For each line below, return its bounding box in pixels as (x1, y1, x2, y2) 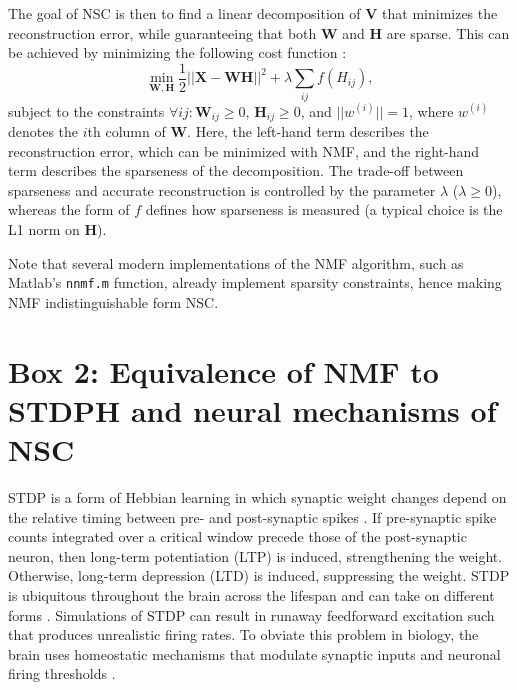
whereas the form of (8, 199, 130, 220)
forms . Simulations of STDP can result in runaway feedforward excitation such (8, 604, 495, 625)
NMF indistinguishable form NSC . (8, 291, 219, 312)
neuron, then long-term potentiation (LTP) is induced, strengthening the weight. (8, 545, 503, 566)
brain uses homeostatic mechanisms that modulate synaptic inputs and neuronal (8, 643, 501, 664)
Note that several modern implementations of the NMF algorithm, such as (8, 252, 464, 273)
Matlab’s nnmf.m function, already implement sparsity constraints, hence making (8, 272, 502, 293)
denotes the (8, 121, 79, 142)
